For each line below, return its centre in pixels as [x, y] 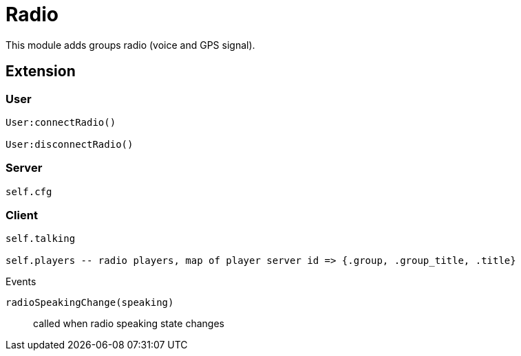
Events [21, 282]
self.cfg [29, 191]
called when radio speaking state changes [129, 324]
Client [22, 215]
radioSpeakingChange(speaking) [90, 303]
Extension [41, 71]
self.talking [41, 239]
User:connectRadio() [61, 122]
